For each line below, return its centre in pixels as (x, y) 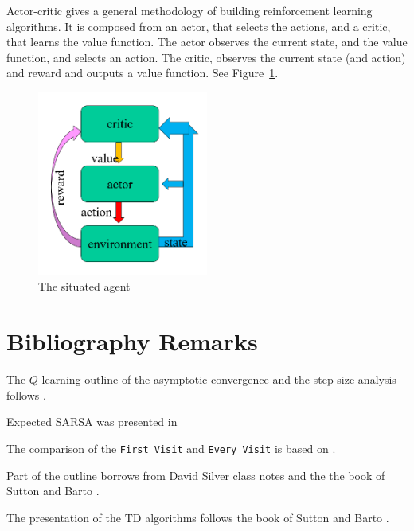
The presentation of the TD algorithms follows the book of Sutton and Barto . (198, 517)
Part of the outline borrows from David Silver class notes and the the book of (196, 475)
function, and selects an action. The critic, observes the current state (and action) (206, 57)
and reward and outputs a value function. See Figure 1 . (143, 73)
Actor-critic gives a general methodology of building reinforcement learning (189, 10)
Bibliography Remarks (132, 341)
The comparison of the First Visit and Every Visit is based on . (171, 448)
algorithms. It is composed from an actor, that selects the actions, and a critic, (199, 26)
